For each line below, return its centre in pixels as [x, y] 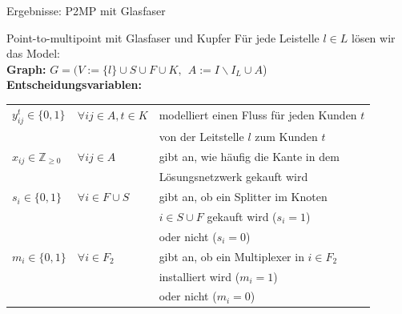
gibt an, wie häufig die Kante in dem [249, 157]
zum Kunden [286, 136]
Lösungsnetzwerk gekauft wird [233, 177]
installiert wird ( [199, 276]
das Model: [33, 53]
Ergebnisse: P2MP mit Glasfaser [86, 10]
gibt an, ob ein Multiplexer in [231, 256]
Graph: [26, 68]
